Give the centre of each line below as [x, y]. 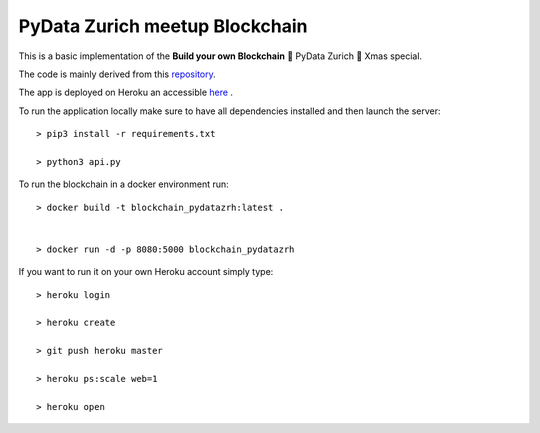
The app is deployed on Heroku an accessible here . [126, 92]
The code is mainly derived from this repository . [117, 74]
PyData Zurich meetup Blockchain [163, 26]
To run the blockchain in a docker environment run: [123, 184]
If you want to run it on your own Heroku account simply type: [146, 272]
